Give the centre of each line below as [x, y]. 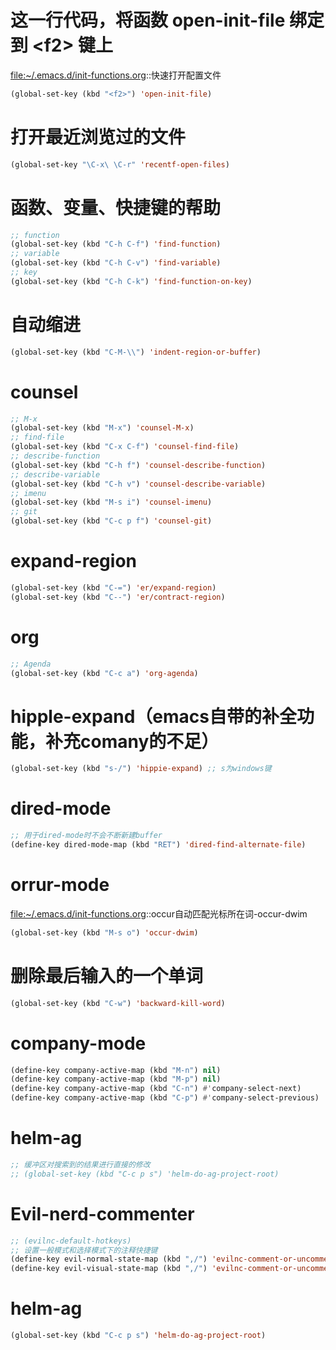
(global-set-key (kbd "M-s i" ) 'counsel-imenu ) [111, 502]
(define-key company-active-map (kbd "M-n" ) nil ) [116, 1070]
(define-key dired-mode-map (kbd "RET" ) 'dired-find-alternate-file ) [158, 845]
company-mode [78, 1043]
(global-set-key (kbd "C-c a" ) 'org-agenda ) [104, 673]
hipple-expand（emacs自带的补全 [153, 716]
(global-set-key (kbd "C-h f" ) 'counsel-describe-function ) [138, 465]
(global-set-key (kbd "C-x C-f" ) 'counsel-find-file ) [125, 447]
